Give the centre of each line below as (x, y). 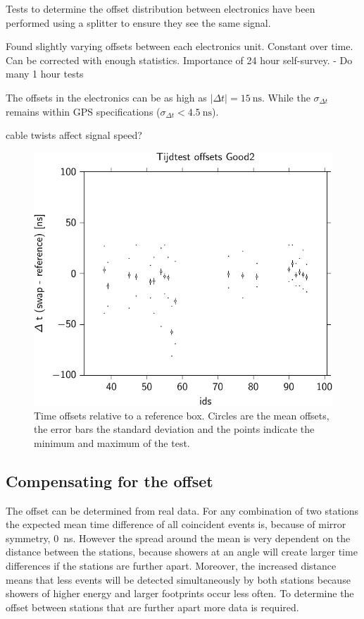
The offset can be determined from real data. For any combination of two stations (182, 510)
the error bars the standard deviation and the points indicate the (174, 429)
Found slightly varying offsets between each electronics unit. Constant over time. (180, 46)
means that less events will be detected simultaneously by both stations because (178, 579)
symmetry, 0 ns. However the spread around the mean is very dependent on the (178, 538)
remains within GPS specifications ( (83, 111)
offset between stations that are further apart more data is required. (152, 607)
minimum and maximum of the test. (112, 442)
